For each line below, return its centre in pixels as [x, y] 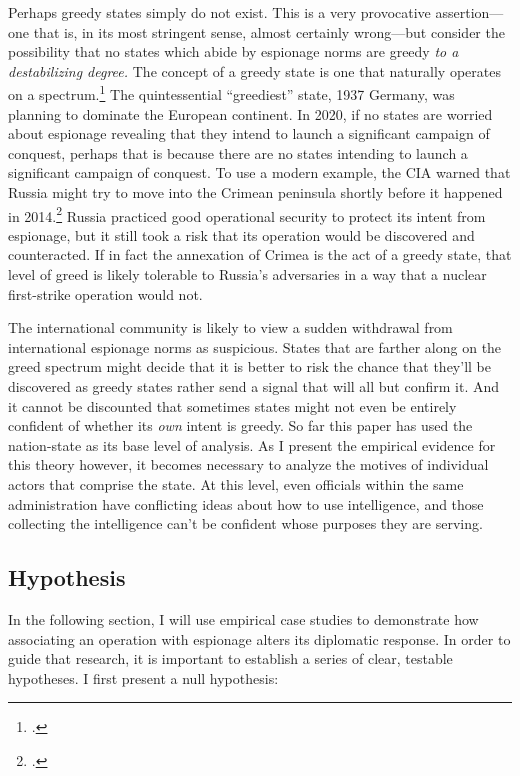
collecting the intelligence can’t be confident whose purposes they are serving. [245, 523]
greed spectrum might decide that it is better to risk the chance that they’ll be [249, 366]
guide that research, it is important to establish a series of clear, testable [230, 658]
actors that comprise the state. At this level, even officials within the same [236, 483]
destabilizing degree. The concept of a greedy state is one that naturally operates [254, 70]
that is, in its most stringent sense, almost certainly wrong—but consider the [269, 31]
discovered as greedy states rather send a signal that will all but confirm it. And [254, 386]
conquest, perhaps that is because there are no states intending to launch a [238, 152]
